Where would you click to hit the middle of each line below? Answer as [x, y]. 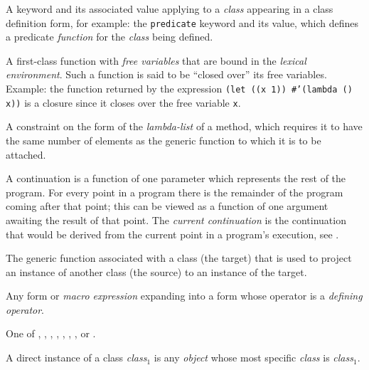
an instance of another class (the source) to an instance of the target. [156, 271]
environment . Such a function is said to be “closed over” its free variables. [166, 74]
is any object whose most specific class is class [253, 358]
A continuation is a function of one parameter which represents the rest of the [176, 178]
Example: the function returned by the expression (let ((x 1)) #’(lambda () [179, 89]
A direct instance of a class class [76, 358]
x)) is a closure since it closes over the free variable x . [123, 102]
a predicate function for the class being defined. [109, 37]
